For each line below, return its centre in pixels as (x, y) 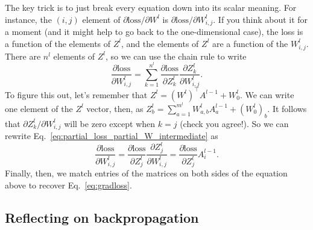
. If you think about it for (261, 19)
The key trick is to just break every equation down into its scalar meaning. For (151, 7)
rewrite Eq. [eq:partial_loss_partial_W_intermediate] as (112, 136)
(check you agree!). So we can (234, 123)
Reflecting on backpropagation (102, 217)
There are (23, 56)
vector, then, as (115, 108)
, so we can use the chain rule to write (176, 56)
